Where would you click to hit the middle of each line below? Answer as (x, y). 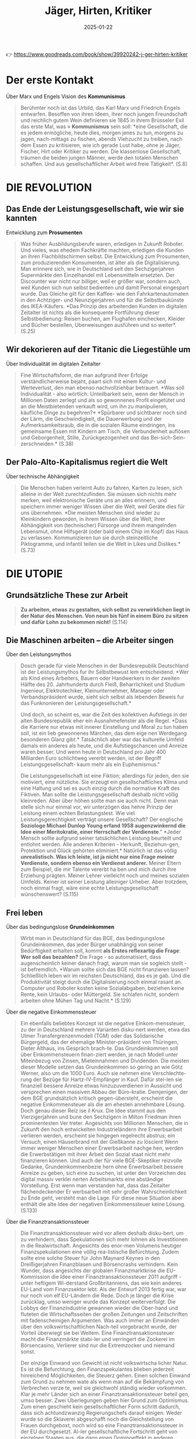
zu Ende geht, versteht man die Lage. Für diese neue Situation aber (102, 1198)
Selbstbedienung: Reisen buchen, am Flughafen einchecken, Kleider (103, 319)
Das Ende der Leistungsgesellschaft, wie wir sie (95, 209)
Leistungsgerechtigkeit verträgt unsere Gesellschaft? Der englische (102, 819)
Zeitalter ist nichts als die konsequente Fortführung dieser (90, 312)
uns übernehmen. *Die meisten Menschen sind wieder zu (90, 512)
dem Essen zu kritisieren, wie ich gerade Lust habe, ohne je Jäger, (100, 145)
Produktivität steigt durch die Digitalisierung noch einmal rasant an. (101, 982)
